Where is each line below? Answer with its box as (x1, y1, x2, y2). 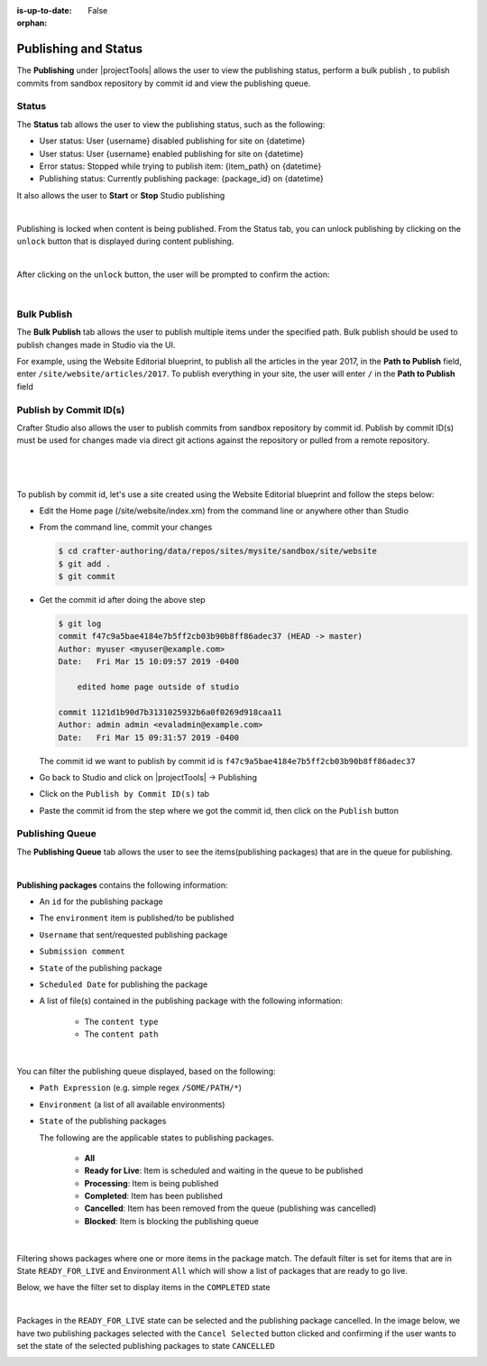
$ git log (58, 619, 102, 629)
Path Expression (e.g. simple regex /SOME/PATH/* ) (39, 1083, 243, 1094)
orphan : (16, 18, 48, 29)
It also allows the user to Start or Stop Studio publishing (16, 189, 225, 200)
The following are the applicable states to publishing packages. (39, 1132, 274, 1143)
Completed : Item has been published (84, 1191, 223, 1202)
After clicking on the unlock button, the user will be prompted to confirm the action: (16, 269, 330, 280)
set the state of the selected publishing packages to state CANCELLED (16, 1340, 275, 1351)
